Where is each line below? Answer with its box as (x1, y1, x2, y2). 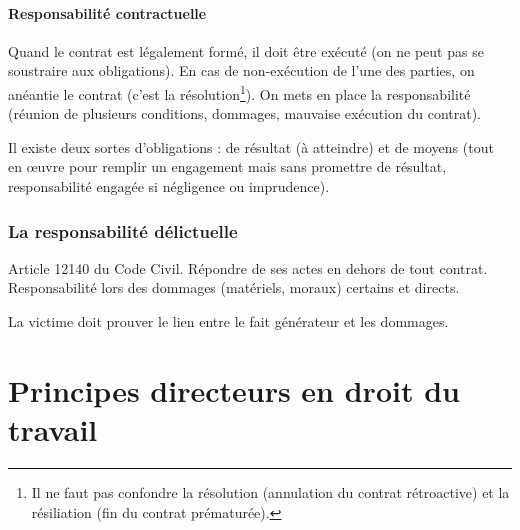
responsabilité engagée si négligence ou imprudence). (8, 176, 330, 197)
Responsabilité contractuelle (8, 2, 207, 23)
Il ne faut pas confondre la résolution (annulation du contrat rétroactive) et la (31, 481, 510, 502)
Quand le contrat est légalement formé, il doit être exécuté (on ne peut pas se (8, 40, 484, 61)
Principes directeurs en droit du (8, 369, 460, 410)
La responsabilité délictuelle (8, 218, 238, 243)
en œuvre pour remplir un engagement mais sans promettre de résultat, (8, 156, 447, 177)
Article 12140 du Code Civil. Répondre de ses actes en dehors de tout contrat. (8, 257, 488, 278)
